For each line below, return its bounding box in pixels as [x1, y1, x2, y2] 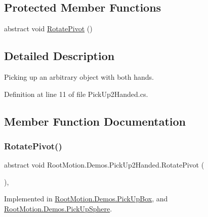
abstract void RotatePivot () [4, 23, 93, 34]
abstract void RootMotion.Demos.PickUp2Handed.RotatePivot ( [4, 159, 204, 170]
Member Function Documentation [4, 113, 186, 129]
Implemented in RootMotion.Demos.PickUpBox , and [4, 193, 168, 204]
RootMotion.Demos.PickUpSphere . [4, 203, 112, 213]
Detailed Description [4, 48, 115, 64]
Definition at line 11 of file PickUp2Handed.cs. [4, 88, 148, 99]
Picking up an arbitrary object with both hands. [4, 72, 154, 82]
